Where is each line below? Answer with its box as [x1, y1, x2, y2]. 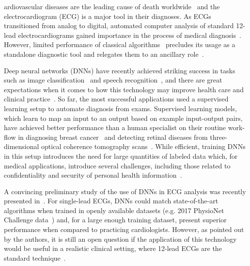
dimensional [4, 141, 39, 151]
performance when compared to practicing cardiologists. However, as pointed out [4, 224, 244, 234]
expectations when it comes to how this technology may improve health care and [4, 84, 244, 94]
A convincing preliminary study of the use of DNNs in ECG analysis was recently [4, 186, 246, 196]
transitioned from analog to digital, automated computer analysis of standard [4, 20, 234, 31]
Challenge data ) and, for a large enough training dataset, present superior [4, 215, 227, 225]
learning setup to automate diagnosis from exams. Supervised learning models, [4, 103, 237, 113]
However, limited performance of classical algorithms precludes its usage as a [4, 39, 235, 50]
